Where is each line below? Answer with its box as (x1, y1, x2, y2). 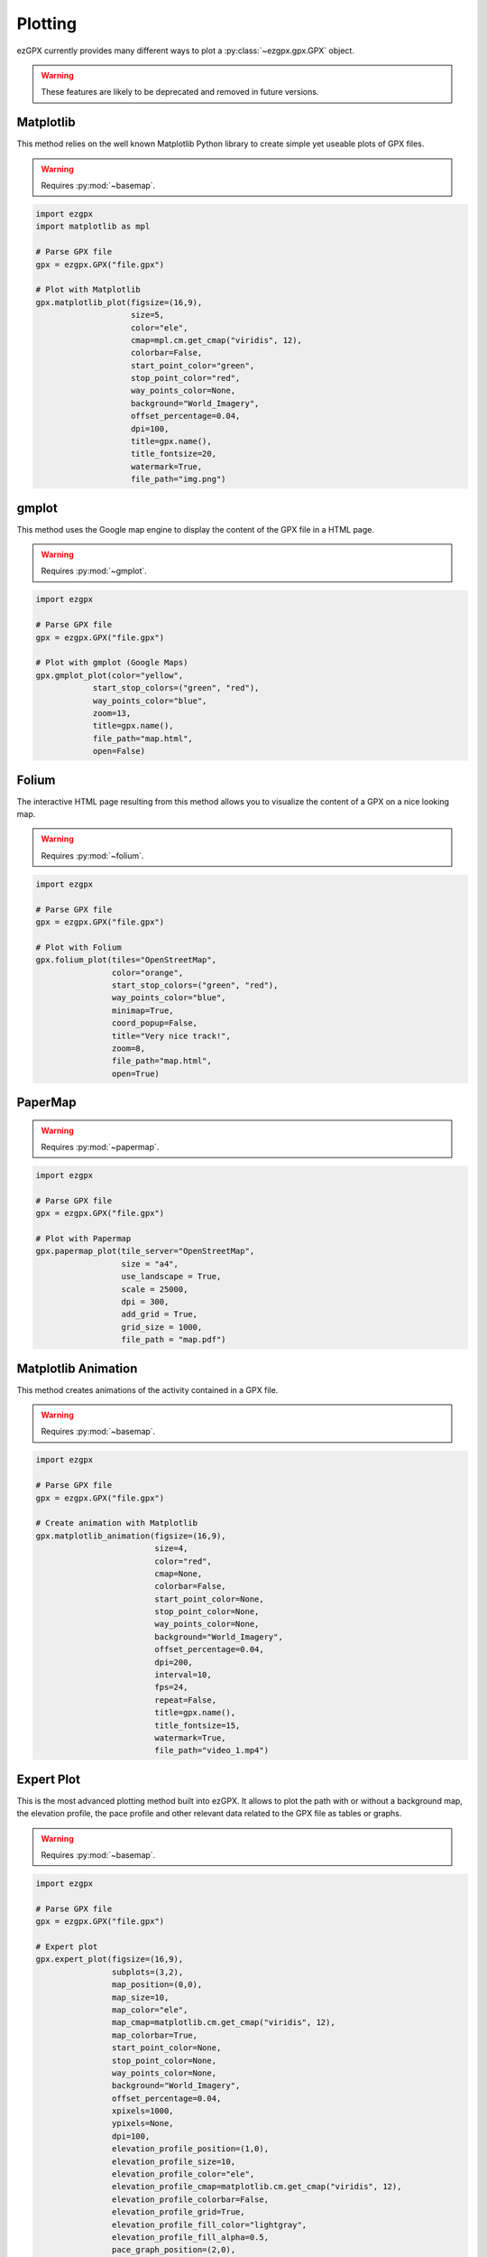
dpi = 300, (121, 1296, 170, 1306)
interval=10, (154, 1670, 212, 1680)
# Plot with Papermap (35, 1233, 132, 1243)
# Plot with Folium (35, 942, 122, 952)
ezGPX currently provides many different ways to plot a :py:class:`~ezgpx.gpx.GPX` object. (16, 45, 355, 56)
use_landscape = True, (121, 1271, 222, 1282)
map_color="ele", (111, 2004, 188, 2015)
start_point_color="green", (131, 360, 255, 370)
